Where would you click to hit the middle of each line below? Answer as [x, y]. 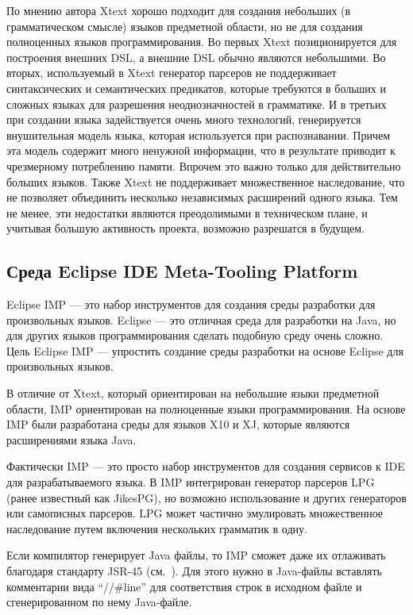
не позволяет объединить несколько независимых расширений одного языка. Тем [202, 197]
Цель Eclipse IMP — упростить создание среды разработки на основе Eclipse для [205, 350]
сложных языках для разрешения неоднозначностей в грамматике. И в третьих [197, 104]
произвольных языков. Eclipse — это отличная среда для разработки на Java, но [201, 319]
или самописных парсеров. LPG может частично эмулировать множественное [195, 513]
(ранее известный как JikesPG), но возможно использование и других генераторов [206, 497]
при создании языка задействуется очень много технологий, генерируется [184, 119]
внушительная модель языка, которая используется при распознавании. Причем [199, 135]
